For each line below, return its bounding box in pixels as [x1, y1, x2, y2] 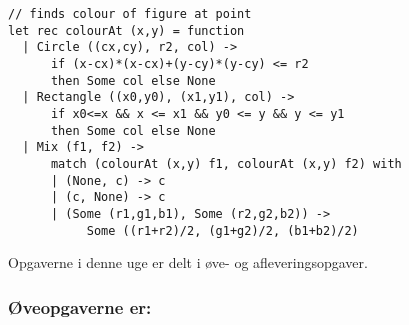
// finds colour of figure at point [8, 7, 252, 21]
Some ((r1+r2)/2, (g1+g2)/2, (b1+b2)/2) [86, 223, 359, 238]
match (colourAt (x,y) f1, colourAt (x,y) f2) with [50, 156, 402, 171]
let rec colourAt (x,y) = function [8, 23, 245, 38]
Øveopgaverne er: [8, 294, 152, 319]
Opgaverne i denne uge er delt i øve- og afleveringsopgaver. [8, 252, 368, 273]
